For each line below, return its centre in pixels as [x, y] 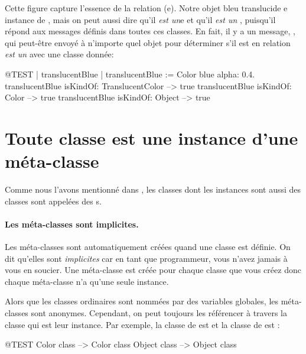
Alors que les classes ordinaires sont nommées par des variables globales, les [142, 301]
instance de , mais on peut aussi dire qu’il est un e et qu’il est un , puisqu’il [140, 19]
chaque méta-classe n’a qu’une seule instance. [87, 281]
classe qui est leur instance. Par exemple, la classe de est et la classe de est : [142, 324]
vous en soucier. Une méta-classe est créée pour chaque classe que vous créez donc [153, 270]
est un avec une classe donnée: [59, 54]
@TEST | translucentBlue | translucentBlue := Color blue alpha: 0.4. [130, 74]
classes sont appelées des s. [53, 201]
